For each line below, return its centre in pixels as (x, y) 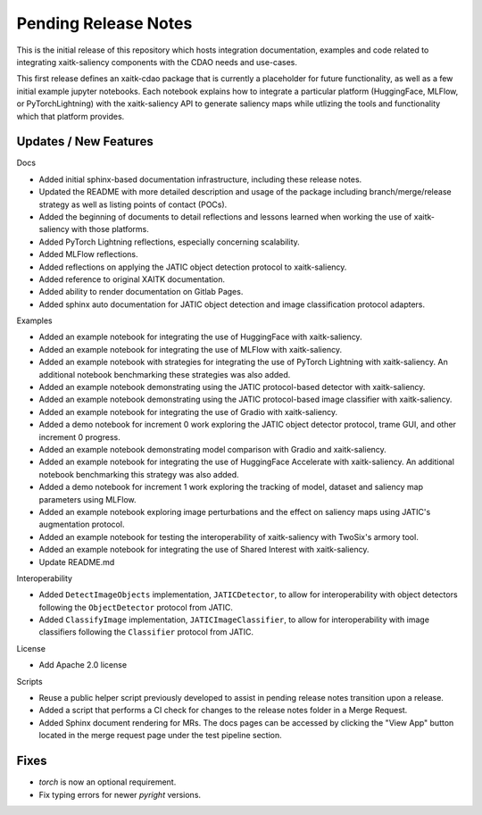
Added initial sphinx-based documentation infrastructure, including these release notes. (200, 179)
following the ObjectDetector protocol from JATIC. (136, 607)
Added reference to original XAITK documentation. (132, 279)
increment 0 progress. (79, 437)
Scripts (30, 681)
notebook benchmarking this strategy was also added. (139, 474)
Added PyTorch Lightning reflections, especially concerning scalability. (170, 242)
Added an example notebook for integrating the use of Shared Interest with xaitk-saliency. (204, 550)
